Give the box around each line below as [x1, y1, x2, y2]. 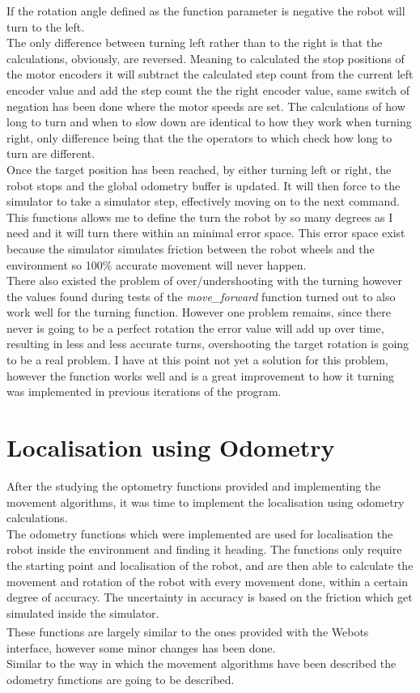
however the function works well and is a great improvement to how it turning [6, 367, 395, 384]
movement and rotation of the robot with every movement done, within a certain [6, 572, 408, 589]
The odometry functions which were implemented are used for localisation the [6, 525, 393, 542]
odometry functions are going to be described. [6, 670, 235, 687]
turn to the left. [6, 18, 85, 35]
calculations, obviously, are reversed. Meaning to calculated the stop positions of [6, 49, 405, 66]
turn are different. [6, 145, 95, 162]
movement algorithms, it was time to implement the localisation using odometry [6, 493, 405, 510]
